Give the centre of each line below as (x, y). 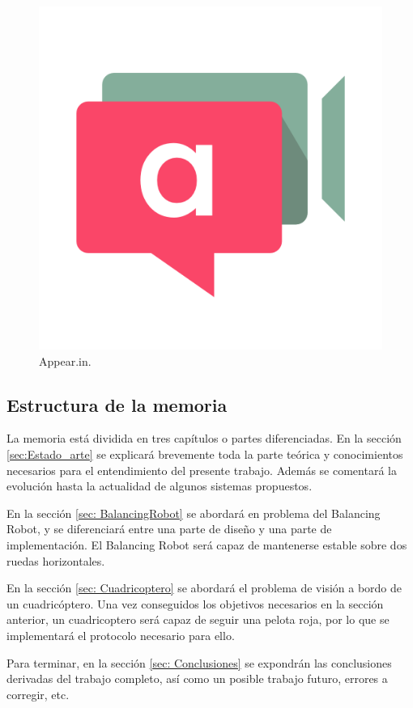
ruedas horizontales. (56, 560)
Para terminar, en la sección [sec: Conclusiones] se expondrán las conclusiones (199, 662)
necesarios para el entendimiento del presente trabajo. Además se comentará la (202, 470)
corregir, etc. (38, 694)
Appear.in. (65, 360)
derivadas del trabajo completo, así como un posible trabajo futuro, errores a (197, 678)
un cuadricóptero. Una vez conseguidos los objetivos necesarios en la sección (195, 603)
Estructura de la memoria (117, 404)
